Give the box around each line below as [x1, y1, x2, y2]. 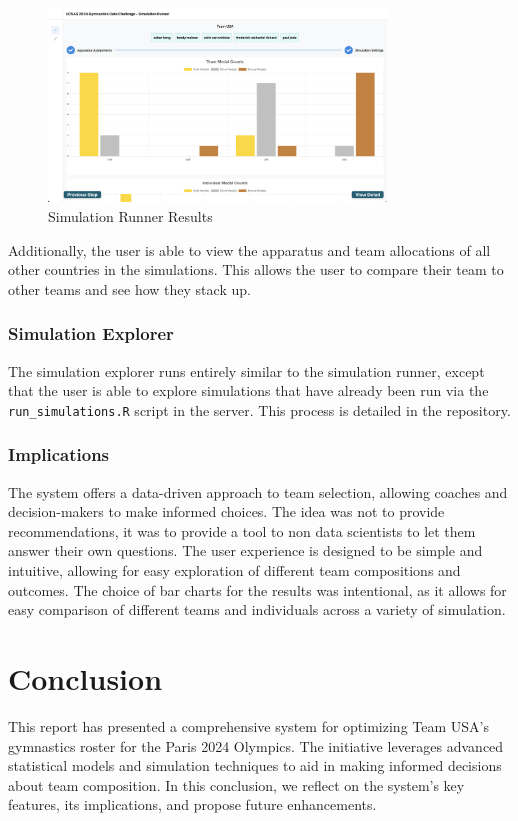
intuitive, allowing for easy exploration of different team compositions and [8, 560, 461, 581]
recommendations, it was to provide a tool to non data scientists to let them [8, 520, 476, 541]
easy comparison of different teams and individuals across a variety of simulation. [8, 599, 506, 620]
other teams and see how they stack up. [8, 278, 251, 299]
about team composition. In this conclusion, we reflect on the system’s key [8, 774, 465, 795]
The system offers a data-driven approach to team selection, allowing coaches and [8, 481, 508, 502]
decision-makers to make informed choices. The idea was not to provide [8, 501, 445, 522]
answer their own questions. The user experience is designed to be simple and [8, 540, 483, 561]
